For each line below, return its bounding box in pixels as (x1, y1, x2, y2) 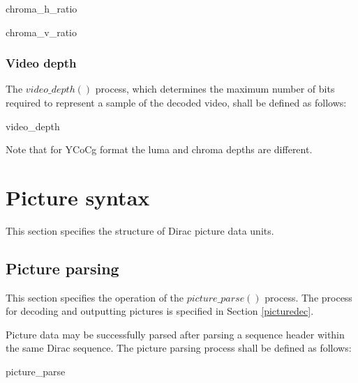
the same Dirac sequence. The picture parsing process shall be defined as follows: (6, 341, 352, 355)
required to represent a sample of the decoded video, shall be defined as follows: (6, 95, 347, 109)
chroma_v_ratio (6, 24, 77, 39)
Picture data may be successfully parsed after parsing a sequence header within (6, 327, 345, 341)
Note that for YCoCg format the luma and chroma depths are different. (6, 142, 313, 157)
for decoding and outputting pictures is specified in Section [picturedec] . (6, 304, 314, 318)
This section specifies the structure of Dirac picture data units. (6, 223, 274, 237)
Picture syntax (6, 182, 150, 211)
